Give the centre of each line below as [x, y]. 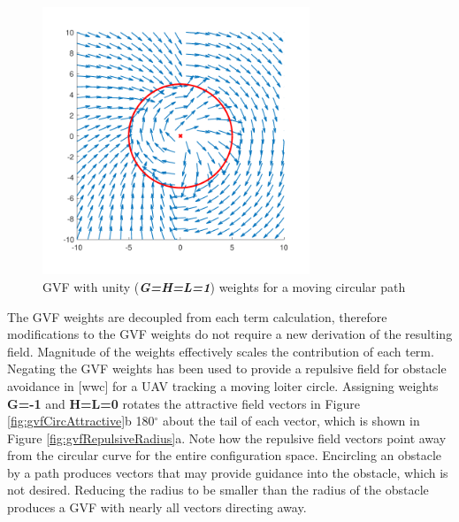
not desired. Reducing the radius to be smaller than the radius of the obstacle [218, 490]
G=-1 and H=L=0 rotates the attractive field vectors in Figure [184, 403]
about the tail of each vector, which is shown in [291, 421]
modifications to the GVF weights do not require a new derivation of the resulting [230, 334]
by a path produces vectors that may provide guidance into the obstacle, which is [228, 472]
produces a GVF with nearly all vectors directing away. [157, 507]
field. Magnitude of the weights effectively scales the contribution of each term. [221, 351]
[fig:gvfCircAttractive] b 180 [81, 421]
